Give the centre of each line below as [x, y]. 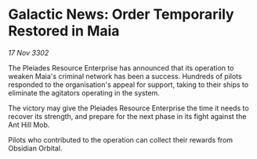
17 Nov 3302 [29, 52]
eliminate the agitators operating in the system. [84, 92]
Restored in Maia [64, 31]
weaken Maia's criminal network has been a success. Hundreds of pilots [125, 76]
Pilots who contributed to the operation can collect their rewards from [121, 139]
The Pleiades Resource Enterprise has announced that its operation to [121, 67]
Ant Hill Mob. [29, 125]
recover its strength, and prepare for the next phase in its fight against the [127, 116]
